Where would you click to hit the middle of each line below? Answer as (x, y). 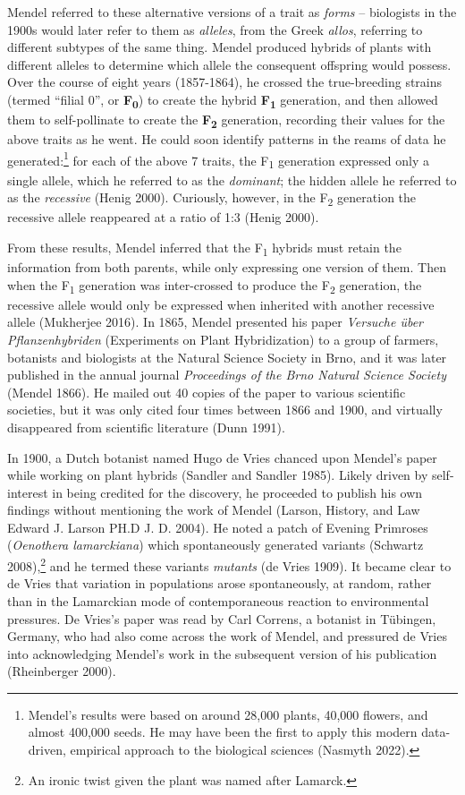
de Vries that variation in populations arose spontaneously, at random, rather (220, 583)
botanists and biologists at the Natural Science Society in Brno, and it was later (227, 357)
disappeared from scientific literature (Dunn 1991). (146, 427)
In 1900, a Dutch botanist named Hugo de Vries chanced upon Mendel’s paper (222, 457)
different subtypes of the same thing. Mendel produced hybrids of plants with (220, 47)
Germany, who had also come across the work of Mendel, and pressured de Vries (227, 636)
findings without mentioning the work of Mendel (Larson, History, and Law (214, 510)
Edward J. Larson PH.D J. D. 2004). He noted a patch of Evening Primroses (218, 527)
